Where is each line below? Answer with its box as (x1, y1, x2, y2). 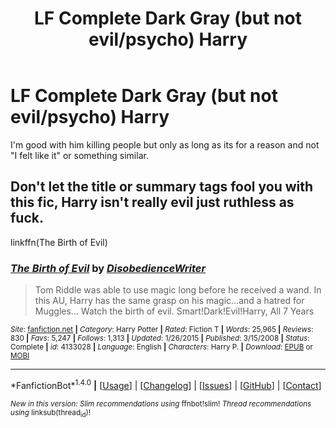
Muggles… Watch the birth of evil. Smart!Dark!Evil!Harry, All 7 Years (34, 305, 315, 317)
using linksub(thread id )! (10, 407, 91, 419)
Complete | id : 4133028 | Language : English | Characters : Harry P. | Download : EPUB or (10, 342, 313, 352)
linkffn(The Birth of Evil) (10, 236, 108, 248)
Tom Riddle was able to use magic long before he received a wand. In (34, 284, 322, 296)
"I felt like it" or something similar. (10, 149, 149, 161)
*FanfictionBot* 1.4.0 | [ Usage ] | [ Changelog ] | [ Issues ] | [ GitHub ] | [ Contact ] (10, 378, 322, 391)
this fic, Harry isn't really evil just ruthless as (10, 194, 295, 211)
